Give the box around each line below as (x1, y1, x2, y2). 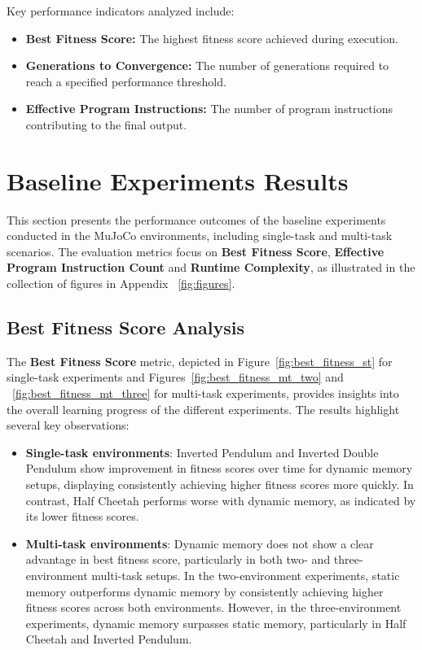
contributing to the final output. (25, 116, 187, 133)
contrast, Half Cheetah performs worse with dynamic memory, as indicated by (25, 491, 416, 508)
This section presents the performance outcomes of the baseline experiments (7, 211, 386, 228)
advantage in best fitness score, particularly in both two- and (25, 551, 331, 568)
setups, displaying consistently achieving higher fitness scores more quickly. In (25, 476, 414, 493)
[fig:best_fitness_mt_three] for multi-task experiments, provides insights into (12, 385, 399, 402)
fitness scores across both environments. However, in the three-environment (25, 599, 402, 616)
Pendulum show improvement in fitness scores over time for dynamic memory (25, 460, 413, 477)
